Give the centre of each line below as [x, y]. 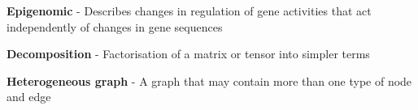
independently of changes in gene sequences [115, 26]
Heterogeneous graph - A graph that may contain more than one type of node [209, 80]
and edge [29, 97]
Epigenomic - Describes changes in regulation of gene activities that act [189, 11]
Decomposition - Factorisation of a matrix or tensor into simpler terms [188, 54]
